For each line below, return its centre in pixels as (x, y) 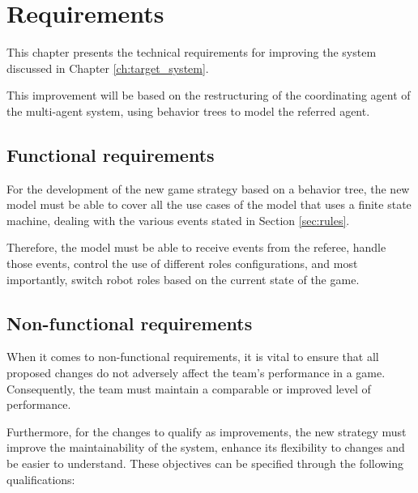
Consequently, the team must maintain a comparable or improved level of (189, 388)
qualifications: (41, 479)
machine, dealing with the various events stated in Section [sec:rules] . (178, 220)
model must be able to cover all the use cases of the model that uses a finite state (209, 204)
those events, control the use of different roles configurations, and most (182, 263)
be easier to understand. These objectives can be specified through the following (205, 463)
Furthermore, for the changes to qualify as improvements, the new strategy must (207, 431)
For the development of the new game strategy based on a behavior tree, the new (208, 188)
